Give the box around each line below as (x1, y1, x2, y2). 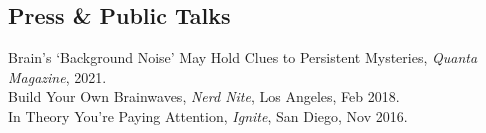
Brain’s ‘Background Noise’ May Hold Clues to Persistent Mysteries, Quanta (8, 47, 478, 68)
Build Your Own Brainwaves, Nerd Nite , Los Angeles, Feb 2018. (8, 86, 400, 107)
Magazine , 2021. (8, 66, 107, 87)
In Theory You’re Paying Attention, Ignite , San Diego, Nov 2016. (8, 105, 408, 126)
